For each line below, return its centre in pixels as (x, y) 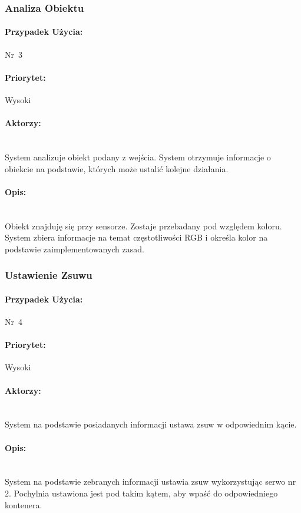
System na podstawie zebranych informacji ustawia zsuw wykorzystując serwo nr (150, 481)
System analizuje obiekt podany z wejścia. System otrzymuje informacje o (138, 157)
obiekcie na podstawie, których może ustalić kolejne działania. (117, 168)
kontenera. (24, 504)
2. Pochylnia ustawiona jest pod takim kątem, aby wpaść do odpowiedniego (141, 493)
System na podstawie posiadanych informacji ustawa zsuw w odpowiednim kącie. (151, 424)
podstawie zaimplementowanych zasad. (75, 249)
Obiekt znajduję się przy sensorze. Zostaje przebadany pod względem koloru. (143, 226)
